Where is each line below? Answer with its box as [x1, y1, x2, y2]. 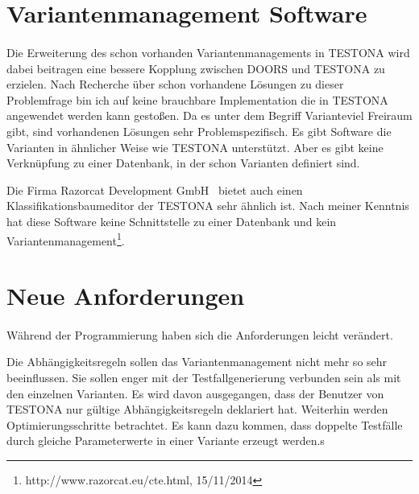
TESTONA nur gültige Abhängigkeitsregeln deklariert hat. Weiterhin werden [6, 401, 388, 418]
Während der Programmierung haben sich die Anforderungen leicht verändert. [6, 326, 393, 343]
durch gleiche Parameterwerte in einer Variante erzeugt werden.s [6, 432, 325, 449]
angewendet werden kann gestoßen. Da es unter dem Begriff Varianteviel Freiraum [6, 107, 413, 124]
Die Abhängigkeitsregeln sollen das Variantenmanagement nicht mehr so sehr [6, 353, 388, 370]
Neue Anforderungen [6, 278, 245, 311]
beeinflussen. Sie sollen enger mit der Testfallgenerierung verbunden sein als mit [6, 368, 401, 385]
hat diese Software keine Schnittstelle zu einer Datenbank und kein [6, 212, 337, 229]
